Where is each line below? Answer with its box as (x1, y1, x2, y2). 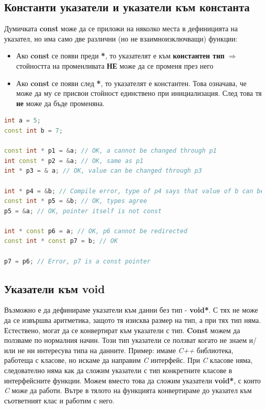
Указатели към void (4, 280, 105, 296)
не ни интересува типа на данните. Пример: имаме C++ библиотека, (17, 344, 234, 355)
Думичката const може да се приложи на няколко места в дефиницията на (4, 23, 238, 34)
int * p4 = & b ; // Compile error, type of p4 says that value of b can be (4, 187, 264, 195)
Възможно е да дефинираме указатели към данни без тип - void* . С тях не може (4, 304, 258, 315)
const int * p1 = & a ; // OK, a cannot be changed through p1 (4, 147, 217, 155)
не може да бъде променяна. (16, 97, 105, 108)
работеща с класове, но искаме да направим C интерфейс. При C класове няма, (4, 355, 253, 365)
